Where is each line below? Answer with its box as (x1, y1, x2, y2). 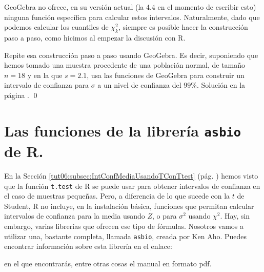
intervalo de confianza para (4, 80, 89, 90)
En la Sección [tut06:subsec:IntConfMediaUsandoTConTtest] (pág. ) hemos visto (4, 170, 258, 181)
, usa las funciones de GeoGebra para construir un (87, 69, 245, 80)
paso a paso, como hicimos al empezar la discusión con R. (4, 32, 186, 43)
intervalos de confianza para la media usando (4, 210, 145, 221)
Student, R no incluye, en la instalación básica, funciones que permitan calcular (4, 200, 254, 211)
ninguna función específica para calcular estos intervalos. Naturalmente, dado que (4, 11, 260, 22)
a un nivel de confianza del (97, 80, 181, 90)
